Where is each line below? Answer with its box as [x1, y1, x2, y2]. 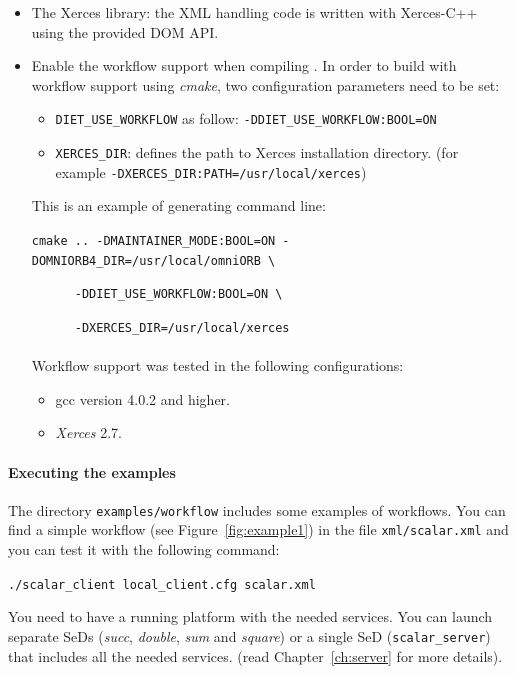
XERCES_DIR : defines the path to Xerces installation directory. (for [55, 142, 459, 163]
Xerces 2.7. [55, 422, 122, 443]
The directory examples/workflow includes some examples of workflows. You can [8, 499, 506, 520]
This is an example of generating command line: [31, 195, 326, 216]
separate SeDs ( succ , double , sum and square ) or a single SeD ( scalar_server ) [8, 625, 491, 646]
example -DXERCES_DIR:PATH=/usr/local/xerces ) [55, 161, 367, 182]
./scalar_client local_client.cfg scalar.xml [8, 577, 316, 592]
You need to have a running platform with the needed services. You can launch [8, 606, 493, 627]
